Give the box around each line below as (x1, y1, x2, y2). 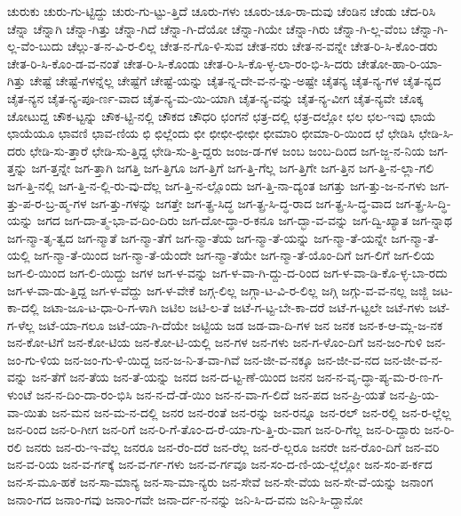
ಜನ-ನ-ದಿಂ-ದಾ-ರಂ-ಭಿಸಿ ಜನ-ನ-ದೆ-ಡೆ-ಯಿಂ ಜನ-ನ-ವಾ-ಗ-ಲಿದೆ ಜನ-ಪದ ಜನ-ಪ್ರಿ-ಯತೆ (36, 385, 385, 404)
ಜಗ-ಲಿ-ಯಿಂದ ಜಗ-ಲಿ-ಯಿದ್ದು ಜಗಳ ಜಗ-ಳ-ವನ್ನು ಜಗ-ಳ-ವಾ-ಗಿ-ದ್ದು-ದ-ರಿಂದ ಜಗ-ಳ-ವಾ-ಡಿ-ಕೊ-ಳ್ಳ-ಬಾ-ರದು (7, 262, 448, 281)
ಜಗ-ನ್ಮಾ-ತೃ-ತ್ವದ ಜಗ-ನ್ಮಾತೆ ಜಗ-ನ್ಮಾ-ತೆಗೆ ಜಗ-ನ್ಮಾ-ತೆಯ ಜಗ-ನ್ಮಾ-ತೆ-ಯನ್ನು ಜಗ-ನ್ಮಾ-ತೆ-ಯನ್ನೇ (7, 228, 387, 246)
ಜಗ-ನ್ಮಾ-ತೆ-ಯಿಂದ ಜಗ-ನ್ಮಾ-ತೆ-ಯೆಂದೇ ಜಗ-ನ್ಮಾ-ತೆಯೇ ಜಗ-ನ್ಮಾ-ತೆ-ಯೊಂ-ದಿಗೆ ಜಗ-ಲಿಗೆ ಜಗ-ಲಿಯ (34, 246, 434, 264)
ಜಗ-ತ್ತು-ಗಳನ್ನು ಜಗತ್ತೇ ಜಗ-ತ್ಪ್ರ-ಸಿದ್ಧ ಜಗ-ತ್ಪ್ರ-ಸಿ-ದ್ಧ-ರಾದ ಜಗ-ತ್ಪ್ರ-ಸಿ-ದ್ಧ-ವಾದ (91, 193, 392, 212)
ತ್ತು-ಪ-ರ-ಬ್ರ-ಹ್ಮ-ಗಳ (7, 193, 87, 212)
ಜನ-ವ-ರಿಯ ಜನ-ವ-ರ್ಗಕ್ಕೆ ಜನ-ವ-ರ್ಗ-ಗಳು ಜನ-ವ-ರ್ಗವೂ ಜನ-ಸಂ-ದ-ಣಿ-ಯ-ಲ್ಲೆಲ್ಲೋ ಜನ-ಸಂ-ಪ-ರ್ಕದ (7, 455, 433, 473)
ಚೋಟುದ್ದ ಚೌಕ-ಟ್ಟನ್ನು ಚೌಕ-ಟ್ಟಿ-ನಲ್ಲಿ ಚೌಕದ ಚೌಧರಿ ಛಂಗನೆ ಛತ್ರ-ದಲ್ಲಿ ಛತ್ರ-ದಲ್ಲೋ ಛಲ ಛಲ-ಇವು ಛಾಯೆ (7, 106, 436, 125)
